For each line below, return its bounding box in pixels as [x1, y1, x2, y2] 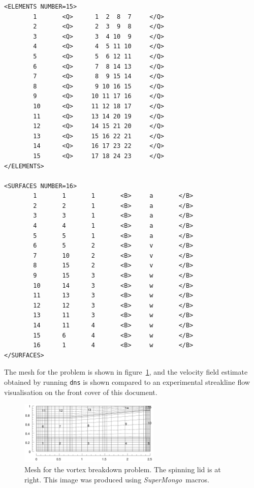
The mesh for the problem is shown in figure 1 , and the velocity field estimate [4, 367, 248, 377]
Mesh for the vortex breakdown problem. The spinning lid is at [24, 464, 221, 475]
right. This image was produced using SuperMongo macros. [24, 474, 209, 484]
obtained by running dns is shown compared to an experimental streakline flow [4, 376, 250, 387]
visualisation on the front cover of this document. [4, 386, 157, 397]
